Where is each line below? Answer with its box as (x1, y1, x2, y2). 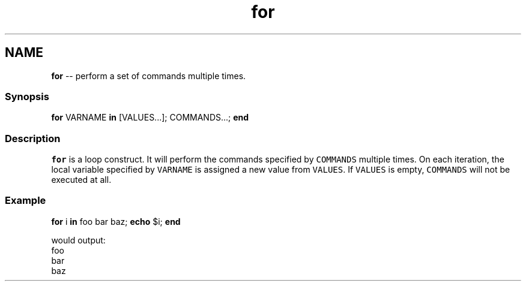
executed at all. (51, 174, 112, 185)
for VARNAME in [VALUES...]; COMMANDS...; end (51, 112, 249, 123)
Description (5, 132, 61, 144)
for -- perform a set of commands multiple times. (51, 70, 246, 81)
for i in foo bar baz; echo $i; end (51, 216, 181, 227)
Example (5, 194, 46, 207)
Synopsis (5, 90, 49, 103)
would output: (51, 234, 106, 245)
